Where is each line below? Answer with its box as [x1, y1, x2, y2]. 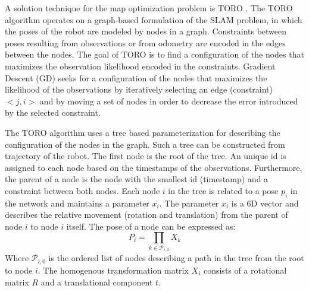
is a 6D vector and [231, 196, 299, 209]
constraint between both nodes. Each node [5, 184, 160, 196]
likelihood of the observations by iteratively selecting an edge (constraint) [5, 83, 273, 96]
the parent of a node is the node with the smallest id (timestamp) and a [5, 173, 269, 185]
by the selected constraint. [5, 106, 101, 119]
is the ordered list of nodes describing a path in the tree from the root [48, 252, 304, 264]
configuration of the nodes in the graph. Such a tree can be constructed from [5, 138, 285, 150]
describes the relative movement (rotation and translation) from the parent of [5, 208, 288, 221]
